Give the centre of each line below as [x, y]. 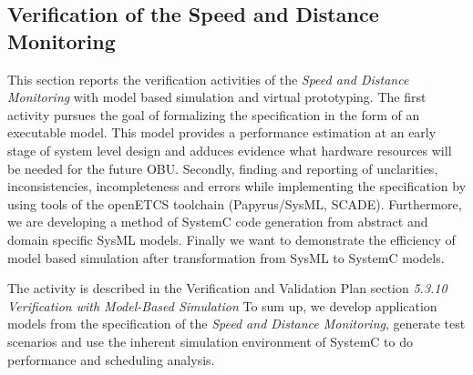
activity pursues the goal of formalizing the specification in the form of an [214, 114]
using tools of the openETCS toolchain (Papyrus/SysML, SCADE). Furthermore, [235, 203]
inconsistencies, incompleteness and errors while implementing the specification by [237, 186]
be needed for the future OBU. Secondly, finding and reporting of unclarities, [223, 168]
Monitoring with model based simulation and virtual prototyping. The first [217, 97]
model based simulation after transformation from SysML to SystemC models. [226, 257]
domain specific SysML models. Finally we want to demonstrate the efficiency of [231, 239]
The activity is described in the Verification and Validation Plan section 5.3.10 [227, 288]
